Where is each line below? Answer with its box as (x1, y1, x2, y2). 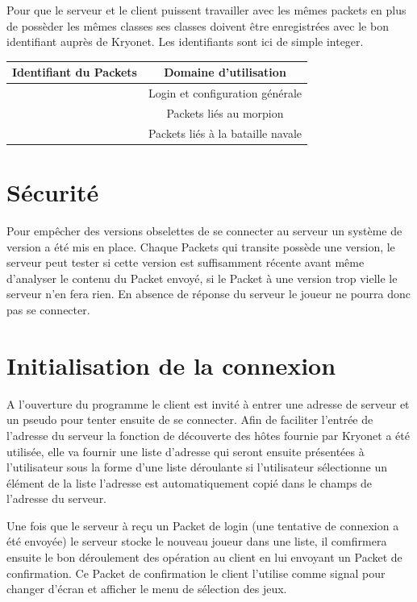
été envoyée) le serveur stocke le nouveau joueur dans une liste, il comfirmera (6, 533, 387, 550)
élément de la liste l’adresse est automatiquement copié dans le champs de (6, 474, 373, 491)
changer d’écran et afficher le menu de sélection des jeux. (6, 580, 287, 597)
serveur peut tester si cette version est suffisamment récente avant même (6, 254, 365, 271)
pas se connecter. (6, 301, 90, 318)
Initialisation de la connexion (6, 348, 336, 381)
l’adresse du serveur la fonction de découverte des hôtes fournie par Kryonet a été (6, 426, 410, 443)
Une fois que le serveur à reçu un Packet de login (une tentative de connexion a (6, 517, 399, 533)
